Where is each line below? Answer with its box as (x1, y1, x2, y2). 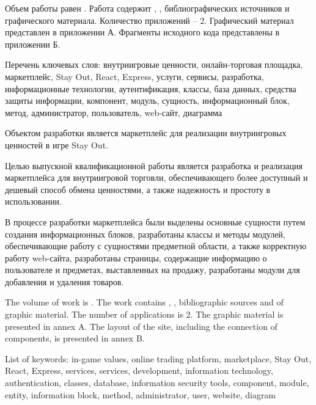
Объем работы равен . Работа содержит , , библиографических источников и (5, 2, 290, 14)
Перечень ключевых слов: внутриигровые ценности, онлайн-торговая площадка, (5, 58, 303, 71)
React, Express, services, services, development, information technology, (5, 364, 273, 377)
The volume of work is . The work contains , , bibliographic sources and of (5, 296, 284, 308)
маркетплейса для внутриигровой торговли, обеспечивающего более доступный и (5, 171, 308, 184)
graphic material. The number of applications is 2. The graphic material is (5, 308, 284, 321)
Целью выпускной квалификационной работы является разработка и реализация (5, 159, 303, 172)
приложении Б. (5, 37, 61, 50)
